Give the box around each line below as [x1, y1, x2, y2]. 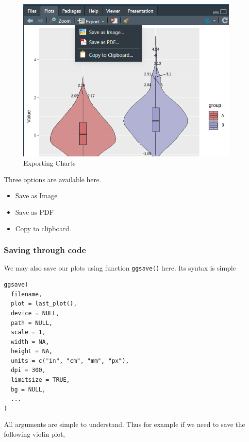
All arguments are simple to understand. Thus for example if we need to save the [4, 419, 245, 429]
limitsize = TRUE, [11, 376, 70, 384]
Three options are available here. [4, 174, 101, 184]
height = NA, [11, 348, 53, 355]
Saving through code [4, 244, 86, 256]
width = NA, [11, 338, 50, 345]
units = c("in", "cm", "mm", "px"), [11, 357, 129, 364]
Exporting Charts [23, 158, 76, 168]
